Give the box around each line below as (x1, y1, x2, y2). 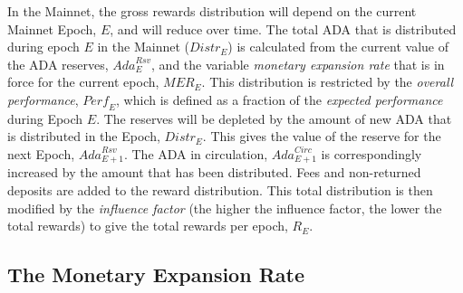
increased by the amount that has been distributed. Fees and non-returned (7, 163, 421, 182)
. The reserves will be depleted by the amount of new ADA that (96, 109, 452, 128)
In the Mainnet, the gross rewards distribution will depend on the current (7, 2, 417, 20)
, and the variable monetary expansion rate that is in (151, 54, 445, 73)
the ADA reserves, (7, 54, 109, 73)
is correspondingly (321, 144, 422, 163)
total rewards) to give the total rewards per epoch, (7, 216, 288, 235)
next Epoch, (7, 144, 75, 163)
